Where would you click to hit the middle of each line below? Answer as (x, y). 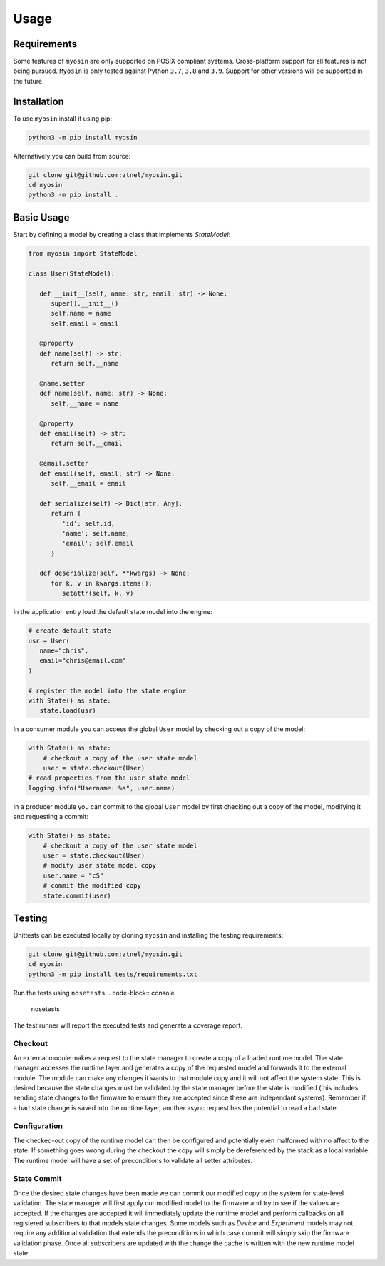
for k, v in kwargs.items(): (102, 583)
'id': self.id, (88, 523)
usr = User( (49, 640)
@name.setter (62, 383)
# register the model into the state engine (107, 690)
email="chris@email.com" (83, 661)
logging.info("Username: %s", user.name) (102, 788)
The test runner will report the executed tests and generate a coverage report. (128, 1025)
